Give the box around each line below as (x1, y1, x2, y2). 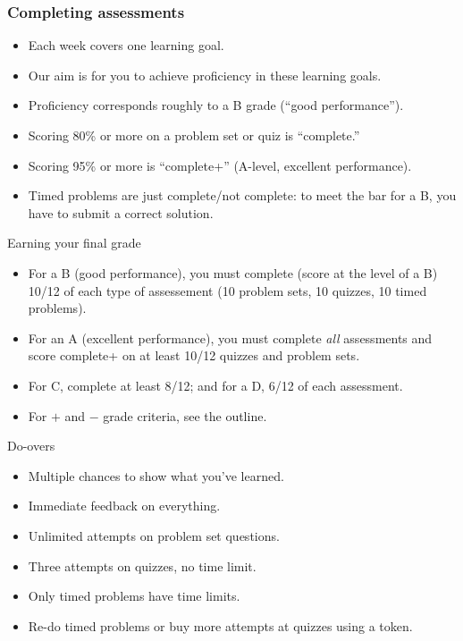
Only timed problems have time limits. (28, 586, 240, 605)
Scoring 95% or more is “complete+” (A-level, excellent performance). (28, 156, 412, 174)
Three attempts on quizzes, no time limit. (28, 556, 257, 575)
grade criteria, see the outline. (103, 406, 267, 425)
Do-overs (7, 436, 55, 455)
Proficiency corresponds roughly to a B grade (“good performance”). (28, 96, 404, 114)
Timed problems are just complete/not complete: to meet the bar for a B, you (28, 186, 457, 205)
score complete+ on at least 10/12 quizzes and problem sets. (28, 346, 360, 365)
